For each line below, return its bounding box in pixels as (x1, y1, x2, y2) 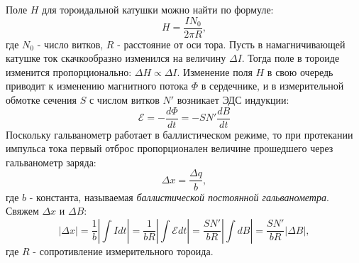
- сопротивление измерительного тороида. (33, 243, 214, 258)
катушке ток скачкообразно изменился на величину (6, 50, 226, 65)
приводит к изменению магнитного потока (6, 78, 189, 93)
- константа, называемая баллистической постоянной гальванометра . (29, 189, 329, 204)
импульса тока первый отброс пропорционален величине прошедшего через (6, 141, 333, 156)
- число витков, (37, 36, 104, 51)
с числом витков (89, 92, 160, 107)
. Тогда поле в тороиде (241, 50, 340, 65)
